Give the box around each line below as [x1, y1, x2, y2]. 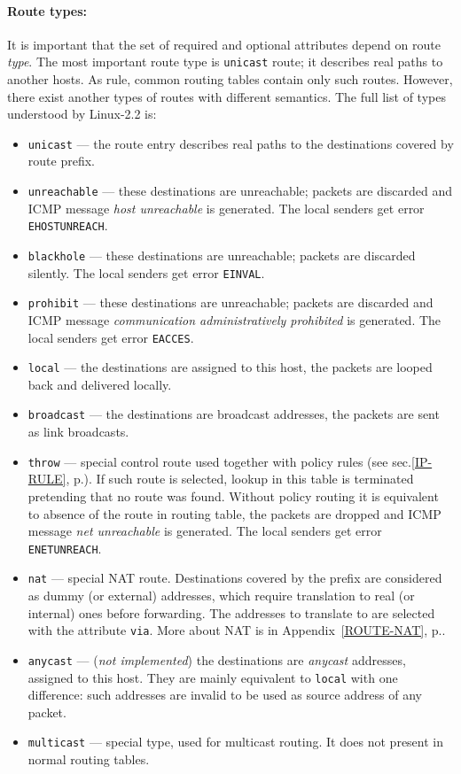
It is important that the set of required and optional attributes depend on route [7, 35, 441, 53]
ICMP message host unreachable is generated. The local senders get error [27, 198, 425, 217]
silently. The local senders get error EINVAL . [27, 263, 265, 282]
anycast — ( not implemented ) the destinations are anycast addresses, [27, 650, 406, 669]
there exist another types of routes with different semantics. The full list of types [7, 87, 446, 105]
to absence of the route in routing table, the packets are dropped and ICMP [27, 504, 441, 522]
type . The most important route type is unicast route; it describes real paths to [7, 52, 443, 71]
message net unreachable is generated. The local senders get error [27, 522, 382, 540]
